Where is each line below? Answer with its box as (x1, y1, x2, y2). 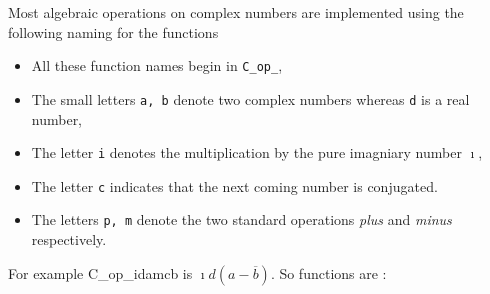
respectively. (31, 229, 107, 250)
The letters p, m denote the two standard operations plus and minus (31, 209, 452, 230)
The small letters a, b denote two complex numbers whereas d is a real (31, 88, 470, 109)
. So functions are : (270, 262, 387, 283)
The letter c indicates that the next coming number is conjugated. (31, 175, 438, 196)
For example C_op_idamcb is (8, 262, 193, 283)
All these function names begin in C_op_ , (31, 55, 283, 76)
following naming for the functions (8, 21, 219, 42)
